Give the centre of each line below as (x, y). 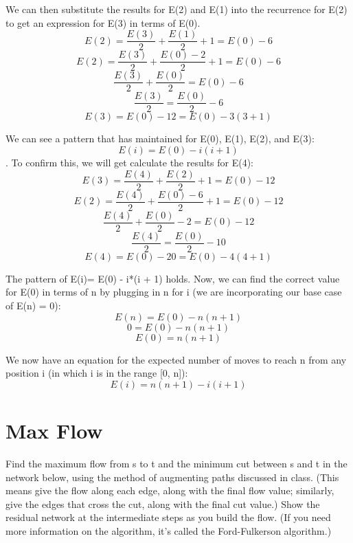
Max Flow (54, 431)
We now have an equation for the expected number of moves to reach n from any (176, 359)
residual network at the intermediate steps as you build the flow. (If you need (168, 517)
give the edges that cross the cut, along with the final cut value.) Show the (163, 503)
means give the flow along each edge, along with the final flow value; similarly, (170, 490)
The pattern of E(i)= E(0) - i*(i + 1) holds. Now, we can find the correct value (173, 278)
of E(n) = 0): (33, 306)
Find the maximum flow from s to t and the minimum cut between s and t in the (176, 463)
